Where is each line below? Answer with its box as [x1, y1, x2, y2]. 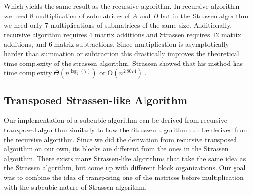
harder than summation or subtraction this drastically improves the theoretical [4, 48, 239, 58]
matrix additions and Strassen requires [94, 29, 210, 39]
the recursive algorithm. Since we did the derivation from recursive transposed [4, 134, 237, 144]
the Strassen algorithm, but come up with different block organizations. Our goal [4, 162, 246, 173]
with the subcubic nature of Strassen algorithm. [4, 181, 146, 192]
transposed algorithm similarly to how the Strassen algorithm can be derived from [4, 124, 249, 134]
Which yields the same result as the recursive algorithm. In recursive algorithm [4, 1, 240, 11]
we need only [4, 20, 43, 30]
